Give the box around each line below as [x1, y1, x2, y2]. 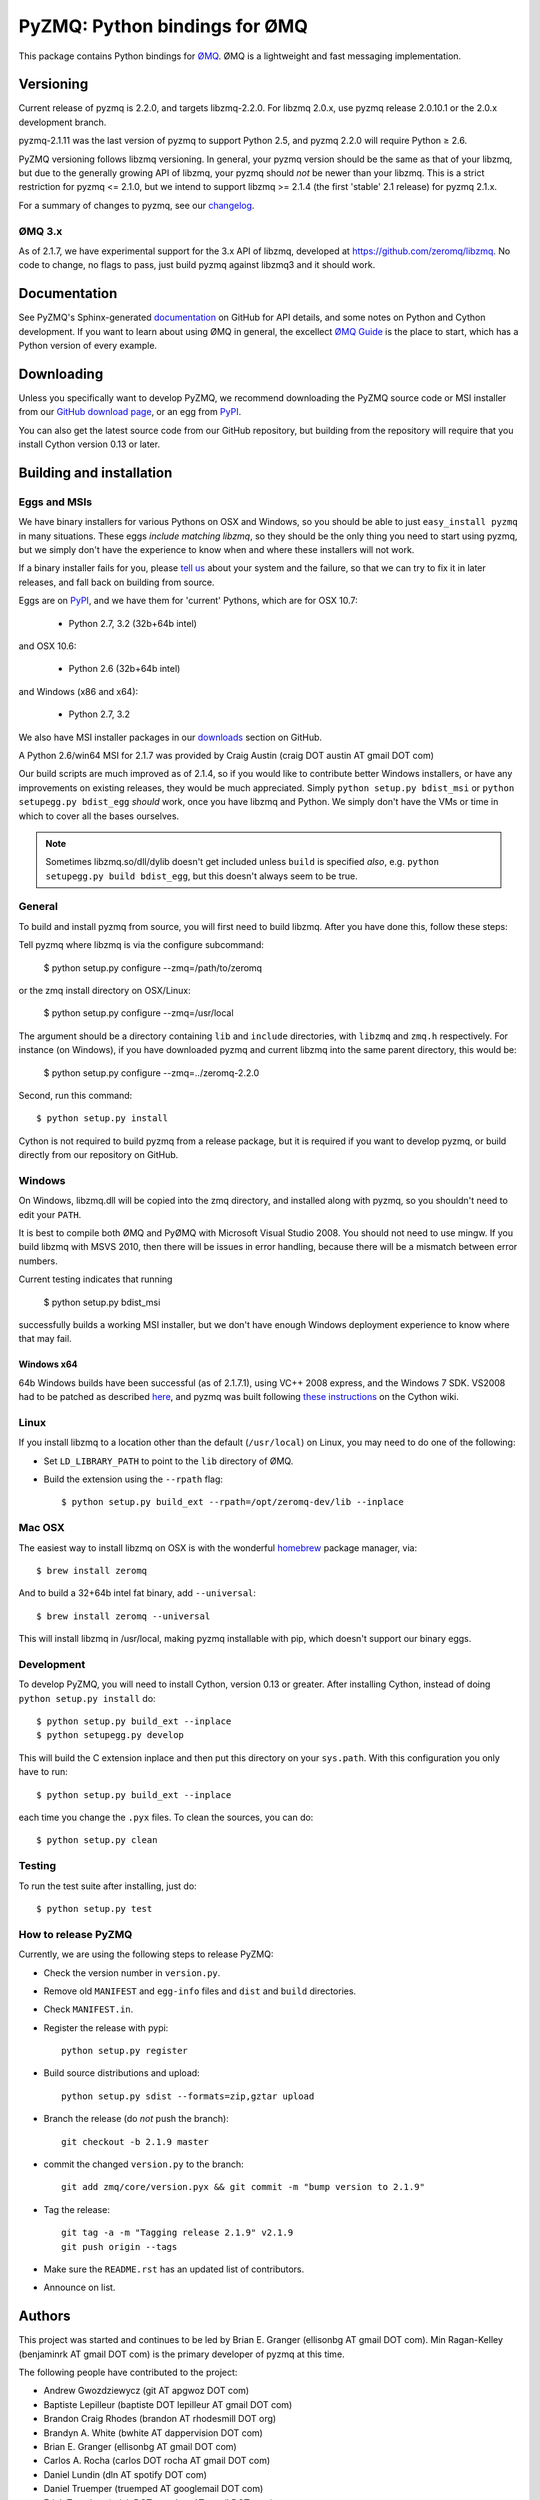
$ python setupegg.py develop [36, 1730, 185, 1741]
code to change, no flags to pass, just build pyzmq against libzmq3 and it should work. [18, 259, 376, 271]
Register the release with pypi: [43, 2021, 169, 2034]
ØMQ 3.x [18, 224, 63, 238]
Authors [18, 2308, 71, 2325]
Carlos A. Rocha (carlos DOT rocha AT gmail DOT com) [43, 2455, 271, 2467]
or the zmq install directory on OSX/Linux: [18, 984, 191, 996]
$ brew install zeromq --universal [36, 1610, 211, 1622]
